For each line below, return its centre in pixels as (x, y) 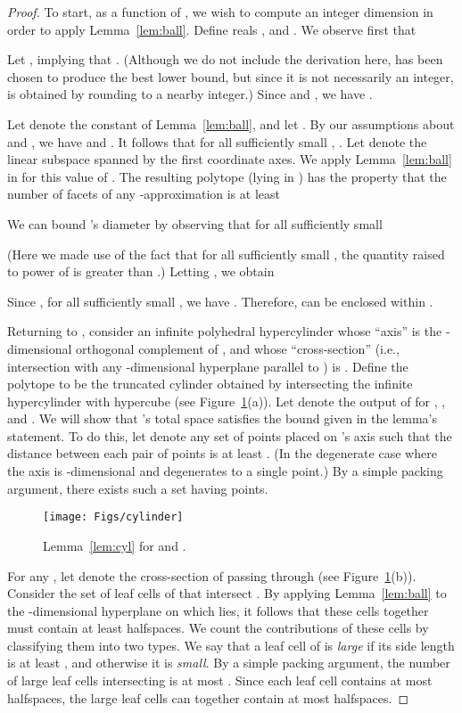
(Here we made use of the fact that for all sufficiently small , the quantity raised (226, 254)
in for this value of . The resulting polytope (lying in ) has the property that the (227, 176)
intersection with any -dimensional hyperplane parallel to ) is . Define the (208, 366)
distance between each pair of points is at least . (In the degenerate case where (222, 453)
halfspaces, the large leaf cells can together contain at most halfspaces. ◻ (208, 697)
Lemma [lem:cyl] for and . (115, 545)
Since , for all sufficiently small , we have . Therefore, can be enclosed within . (220, 301)
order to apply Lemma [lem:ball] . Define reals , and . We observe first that (212, 29)
